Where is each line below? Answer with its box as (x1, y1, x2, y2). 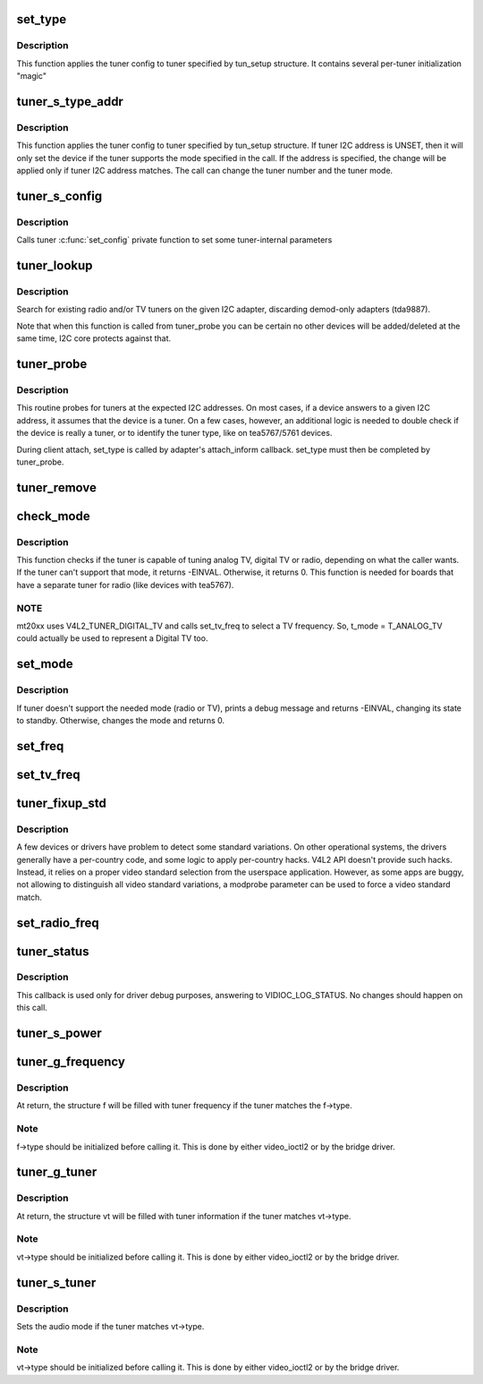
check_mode (16, 508, 90, 524)
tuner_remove (16, 480, 97, 495)
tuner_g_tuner (16, 1165, 97, 1180)
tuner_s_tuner (16, 1275, 97, 1290)
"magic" (16, 71, 47, 81)
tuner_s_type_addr (16, 94, 124, 109)
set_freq (16, 739, 64, 754)
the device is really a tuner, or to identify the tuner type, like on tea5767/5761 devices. (16, 428, 333, 439)
